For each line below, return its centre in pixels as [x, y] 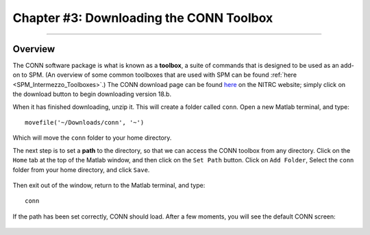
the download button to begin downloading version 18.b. [92, 94]
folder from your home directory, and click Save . [81, 170]
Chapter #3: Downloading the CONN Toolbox [143, 18]
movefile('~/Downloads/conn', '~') [85, 123]
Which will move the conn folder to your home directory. [92, 138]
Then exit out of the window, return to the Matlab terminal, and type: [109, 185]
